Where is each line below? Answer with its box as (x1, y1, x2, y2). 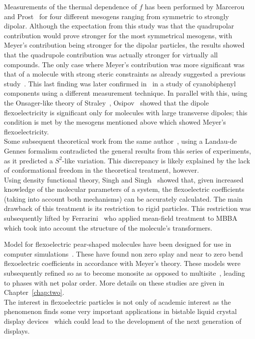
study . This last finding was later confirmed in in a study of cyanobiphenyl (4, 78, 236, 88)
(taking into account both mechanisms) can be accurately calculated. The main (4, 193, 243, 204)
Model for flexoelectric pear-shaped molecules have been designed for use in (4, 239, 231, 249)
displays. (4, 325, 30, 336)
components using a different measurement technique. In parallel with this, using (4, 88, 248, 98)
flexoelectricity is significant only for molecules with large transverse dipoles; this (4, 107, 248, 117)
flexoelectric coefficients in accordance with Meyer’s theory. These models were (4, 258, 241, 268)
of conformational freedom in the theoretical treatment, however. (4, 165, 199, 175)
